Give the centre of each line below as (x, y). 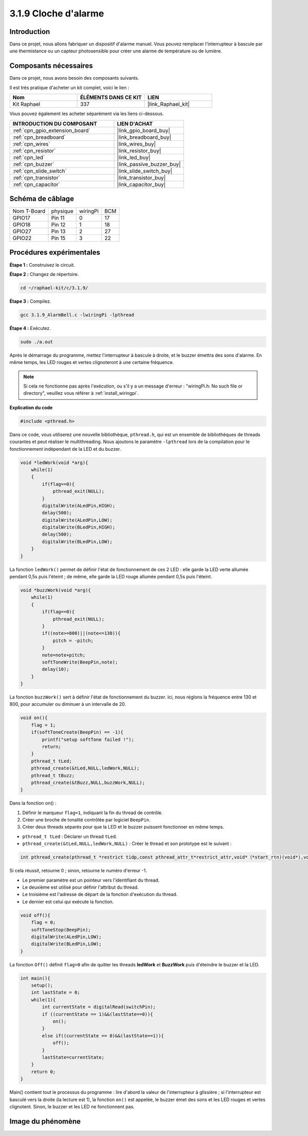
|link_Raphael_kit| (169, 104)
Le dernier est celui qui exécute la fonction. (68, 902)
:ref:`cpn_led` (29, 157)
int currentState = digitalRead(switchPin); (99, 1007)
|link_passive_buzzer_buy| (149, 164)
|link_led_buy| (134, 157)
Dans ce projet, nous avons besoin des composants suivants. (74, 78)
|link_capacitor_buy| (141, 184)
